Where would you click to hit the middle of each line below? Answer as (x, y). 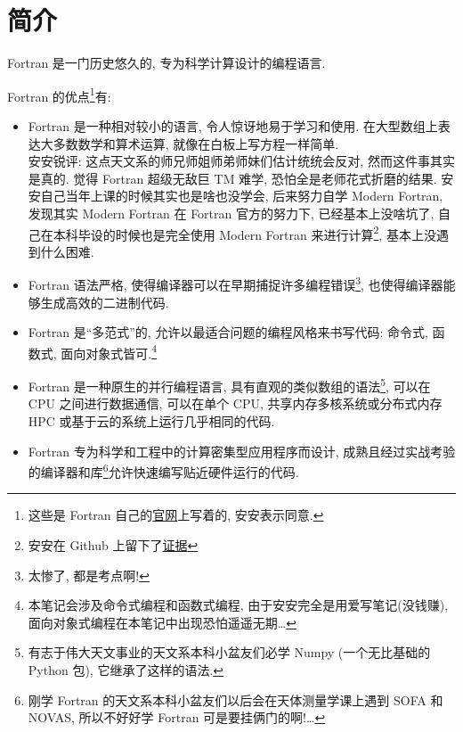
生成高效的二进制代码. (105, 302)
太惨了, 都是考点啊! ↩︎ (89, 575)
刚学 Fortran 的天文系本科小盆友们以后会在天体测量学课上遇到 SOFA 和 (236, 699)
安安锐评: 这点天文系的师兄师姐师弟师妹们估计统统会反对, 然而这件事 (229, 161)
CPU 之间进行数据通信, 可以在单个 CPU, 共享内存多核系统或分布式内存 (235, 403)
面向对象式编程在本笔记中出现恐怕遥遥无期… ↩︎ (162, 622)
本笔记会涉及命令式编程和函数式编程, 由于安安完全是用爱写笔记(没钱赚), (238, 605)
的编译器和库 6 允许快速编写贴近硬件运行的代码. (163, 470)
